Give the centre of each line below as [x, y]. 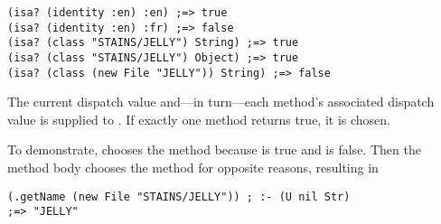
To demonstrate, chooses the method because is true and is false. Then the [214, 149]
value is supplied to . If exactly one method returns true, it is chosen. [199, 119]
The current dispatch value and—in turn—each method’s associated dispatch [221, 102]
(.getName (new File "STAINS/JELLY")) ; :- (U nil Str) [179, 196]
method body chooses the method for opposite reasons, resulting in [193, 168]
